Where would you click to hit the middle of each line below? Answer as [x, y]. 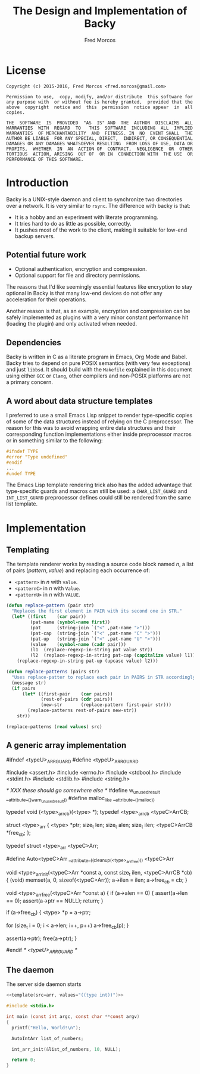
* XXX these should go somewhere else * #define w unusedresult [83, 791]
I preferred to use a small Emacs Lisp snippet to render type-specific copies [99, 416]
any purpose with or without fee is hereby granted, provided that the [100, 102]
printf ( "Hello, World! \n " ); [46, 1028]
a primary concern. [30, 382]
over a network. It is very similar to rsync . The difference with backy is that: [98, 205]
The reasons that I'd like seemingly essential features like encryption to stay [99, 287]
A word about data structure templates [79, 401]
